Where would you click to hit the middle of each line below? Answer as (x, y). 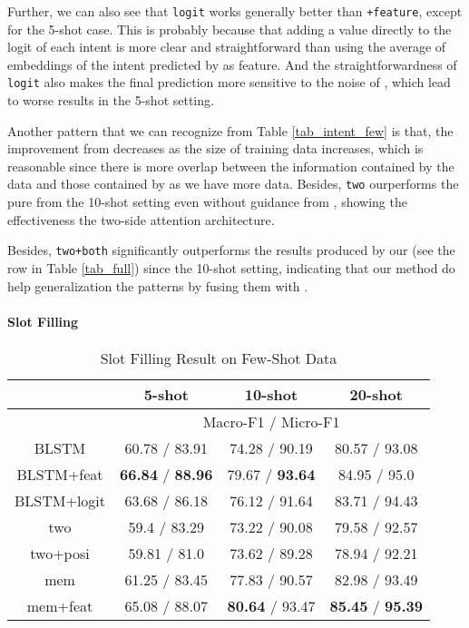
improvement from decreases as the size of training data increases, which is (215, 148)
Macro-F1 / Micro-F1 (271, 421)
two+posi (60, 553)
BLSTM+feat (60, 474)
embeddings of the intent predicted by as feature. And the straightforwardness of (232, 64)
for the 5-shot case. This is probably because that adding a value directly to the (230, 29)
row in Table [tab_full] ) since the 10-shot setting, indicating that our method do (231, 267)
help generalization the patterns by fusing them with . (158, 285)
